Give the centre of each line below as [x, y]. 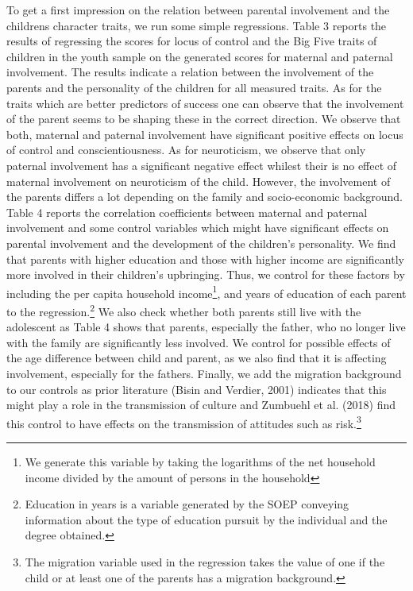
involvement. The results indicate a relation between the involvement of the [190, 72]
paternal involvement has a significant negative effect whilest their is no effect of [202, 165]
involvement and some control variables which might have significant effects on [198, 228]
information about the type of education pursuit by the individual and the [206, 519]
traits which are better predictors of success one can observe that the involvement [205, 103]
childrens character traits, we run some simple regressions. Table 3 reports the [197, 25]
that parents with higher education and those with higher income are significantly [205, 259]
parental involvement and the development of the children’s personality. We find [201, 243]
